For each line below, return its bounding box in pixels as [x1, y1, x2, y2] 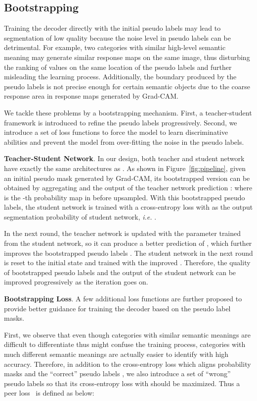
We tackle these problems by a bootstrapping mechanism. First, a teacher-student [4, 107, 252, 117]
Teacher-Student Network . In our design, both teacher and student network [4, 153, 245, 164]
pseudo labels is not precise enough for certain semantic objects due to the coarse [4, 81, 251, 91]
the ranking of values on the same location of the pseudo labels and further [4, 61, 232, 72]
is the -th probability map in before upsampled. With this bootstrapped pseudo [4, 192, 245, 202]
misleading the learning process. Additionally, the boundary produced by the [4, 71, 237, 82]
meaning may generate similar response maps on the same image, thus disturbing [4, 52, 250, 62]
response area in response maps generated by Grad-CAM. [4, 91, 178, 101]
